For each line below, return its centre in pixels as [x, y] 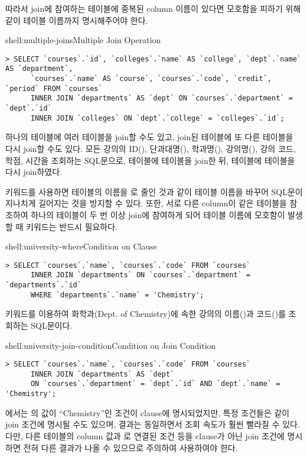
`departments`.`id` [43, 285]
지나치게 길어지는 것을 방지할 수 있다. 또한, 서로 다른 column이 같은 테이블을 [146, 203]
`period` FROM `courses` [54, 88]
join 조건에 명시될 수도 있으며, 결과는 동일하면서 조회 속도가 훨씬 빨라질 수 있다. [153, 424]
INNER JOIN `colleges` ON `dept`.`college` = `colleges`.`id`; [157, 118]
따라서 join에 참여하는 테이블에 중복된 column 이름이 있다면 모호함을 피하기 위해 [153, 8]
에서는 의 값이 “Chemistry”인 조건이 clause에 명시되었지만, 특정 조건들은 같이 [148, 412]
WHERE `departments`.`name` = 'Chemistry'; [117, 295]
